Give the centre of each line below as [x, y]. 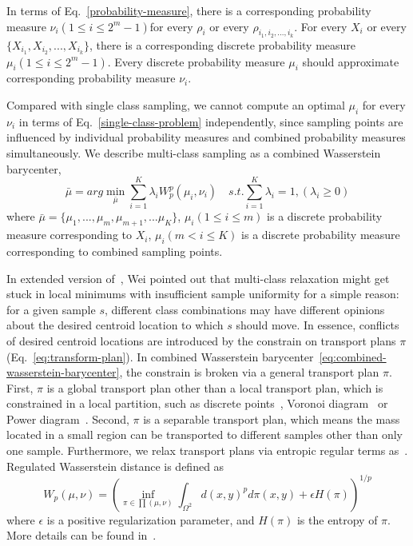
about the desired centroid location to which [115, 325]
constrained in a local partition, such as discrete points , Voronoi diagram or [197, 403]
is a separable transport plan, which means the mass [272, 418]
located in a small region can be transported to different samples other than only [205, 434]
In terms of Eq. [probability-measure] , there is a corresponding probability [189, 10]
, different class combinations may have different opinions [244, 309]
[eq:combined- [353, 356]
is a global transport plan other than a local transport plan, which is [215, 387]
